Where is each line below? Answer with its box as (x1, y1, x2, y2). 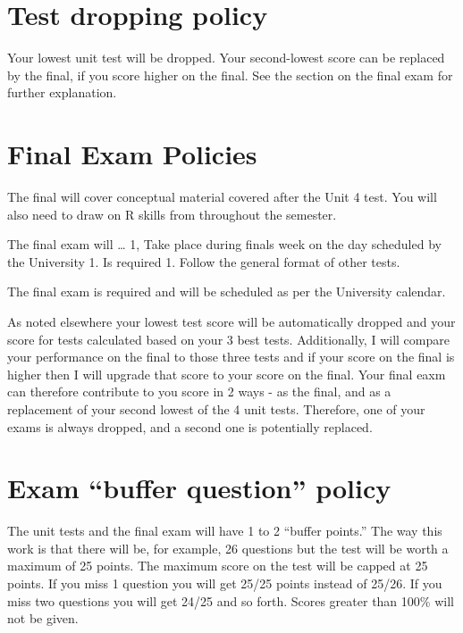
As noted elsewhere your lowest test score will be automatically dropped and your (7, 312, 456, 330)
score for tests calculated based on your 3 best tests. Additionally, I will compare (7, 329, 450, 348)
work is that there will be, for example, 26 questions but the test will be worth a (7, 538, 449, 557)
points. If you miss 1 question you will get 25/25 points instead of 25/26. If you (7, 574, 442, 593)
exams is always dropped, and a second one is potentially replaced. (7, 417, 373, 436)
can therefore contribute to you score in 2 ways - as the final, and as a (7, 382, 391, 401)
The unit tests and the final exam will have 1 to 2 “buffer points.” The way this (7, 521, 442, 540)
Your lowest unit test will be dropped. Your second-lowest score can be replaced (7, 48, 445, 67)
